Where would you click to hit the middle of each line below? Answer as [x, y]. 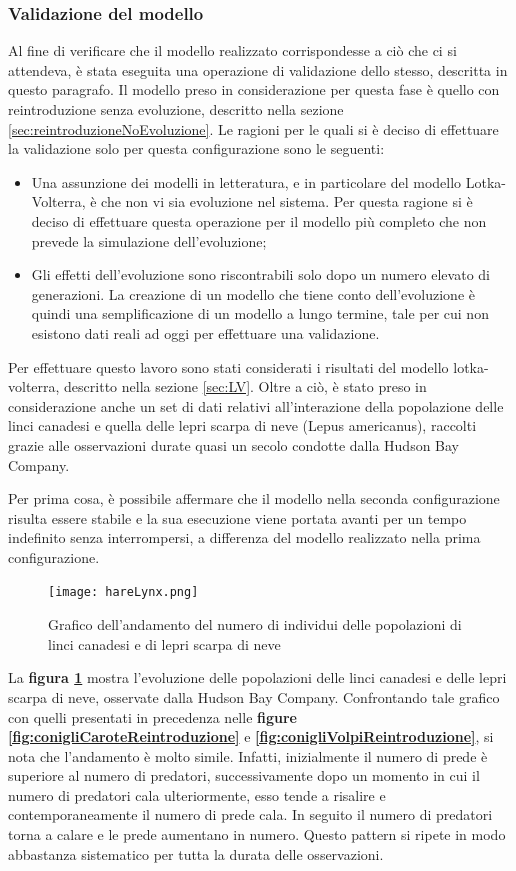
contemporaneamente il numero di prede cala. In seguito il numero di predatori [250, 814]
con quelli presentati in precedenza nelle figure [152, 716]
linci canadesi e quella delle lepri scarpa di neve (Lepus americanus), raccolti [242, 425]
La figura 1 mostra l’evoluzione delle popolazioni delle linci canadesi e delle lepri [257, 677]
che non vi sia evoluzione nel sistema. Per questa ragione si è [287, 201]
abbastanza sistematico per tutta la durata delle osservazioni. [196, 853]
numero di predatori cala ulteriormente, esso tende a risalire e [197, 794]
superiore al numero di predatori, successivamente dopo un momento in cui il [244, 775]
